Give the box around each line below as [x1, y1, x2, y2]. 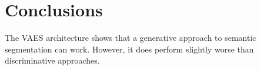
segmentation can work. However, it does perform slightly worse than [5, 43, 254, 55]
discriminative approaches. [5, 54, 100, 66]
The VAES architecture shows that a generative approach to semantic [5, 32, 256, 44]
